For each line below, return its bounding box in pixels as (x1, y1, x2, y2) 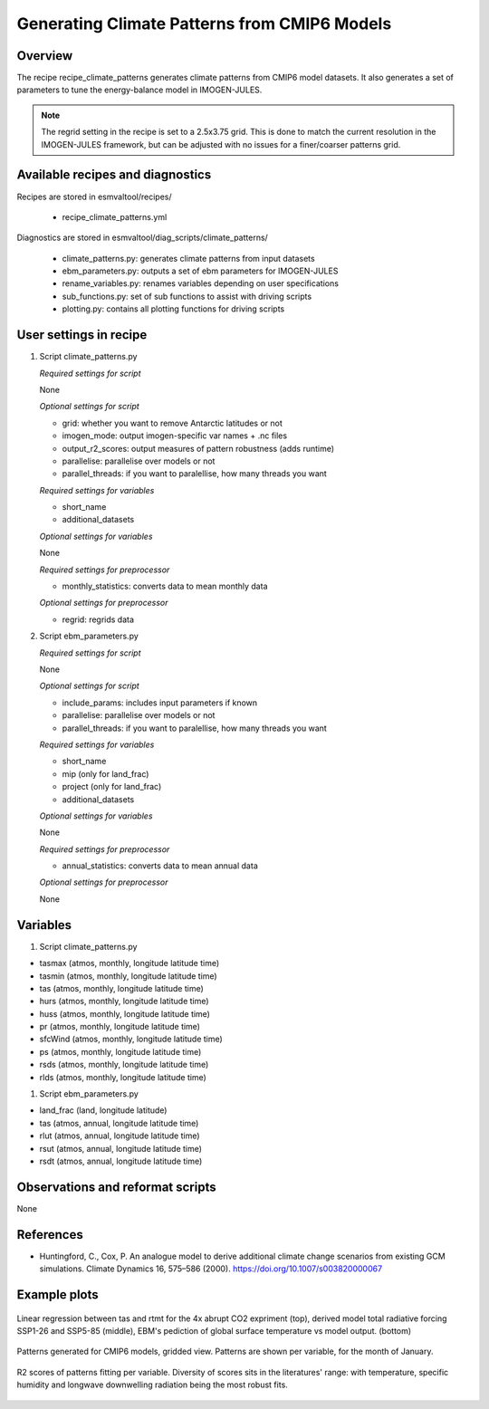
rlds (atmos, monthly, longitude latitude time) (39, 1071, 207, 1082)
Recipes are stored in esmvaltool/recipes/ (16, 191, 172, 202)
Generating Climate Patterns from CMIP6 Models (16, 14, 392, 34)
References (16, 1227, 83, 1242)
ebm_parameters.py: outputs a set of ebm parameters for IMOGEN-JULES (62, 265, 339, 276)
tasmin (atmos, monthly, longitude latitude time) (39, 970, 217, 982)
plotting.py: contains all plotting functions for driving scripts (62, 303, 285, 314)
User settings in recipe (16, 327, 148, 343)
